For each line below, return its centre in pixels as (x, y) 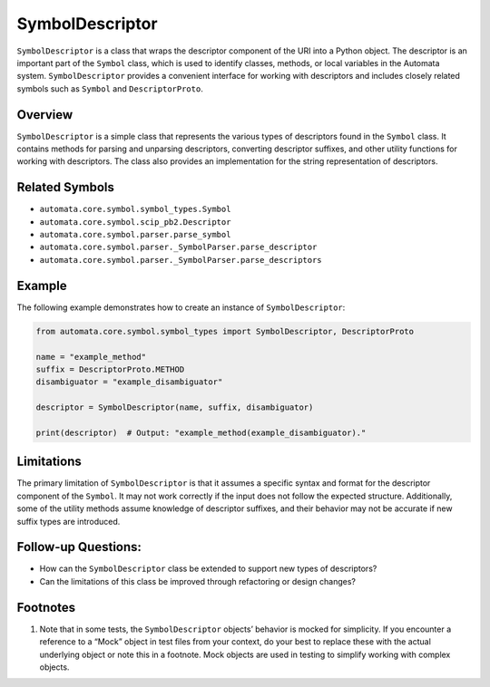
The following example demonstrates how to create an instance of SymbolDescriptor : (181, 307)
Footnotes (46, 607)
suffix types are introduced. (69, 521)
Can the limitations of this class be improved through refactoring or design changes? (197, 581)
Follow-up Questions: (79, 547)
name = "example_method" (91, 357)
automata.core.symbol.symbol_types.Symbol (135, 209)
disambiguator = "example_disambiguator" (129, 382)
